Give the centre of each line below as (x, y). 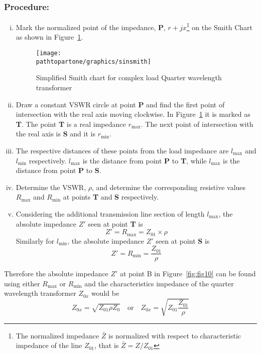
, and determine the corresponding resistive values (169, 187)
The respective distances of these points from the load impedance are (122, 150)
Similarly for (35, 240)
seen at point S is (183, 240)
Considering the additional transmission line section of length (110, 213)
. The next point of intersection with (197, 124)
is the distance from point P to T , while (145, 160)
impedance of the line (49, 345)
